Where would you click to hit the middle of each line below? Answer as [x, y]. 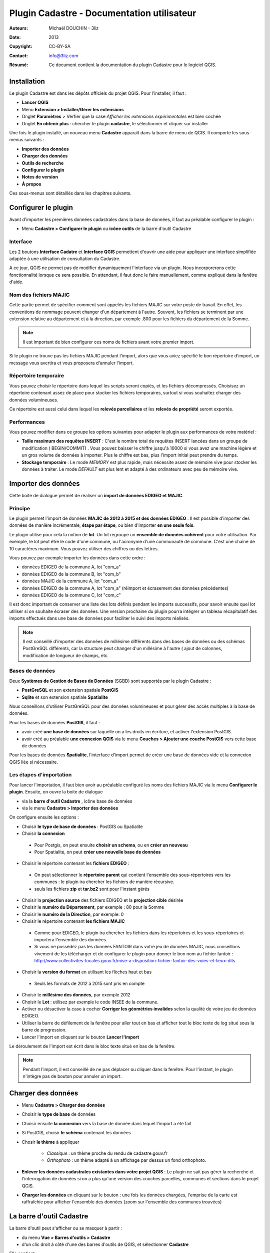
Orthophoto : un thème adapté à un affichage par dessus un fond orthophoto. [126, 1160]
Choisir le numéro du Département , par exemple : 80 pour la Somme [93, 907]
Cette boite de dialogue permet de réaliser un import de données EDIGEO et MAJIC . [96, 495]
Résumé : [19, 65]
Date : [15, 37]
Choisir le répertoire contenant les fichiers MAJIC [73, 921]
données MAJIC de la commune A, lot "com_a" [70, 581]
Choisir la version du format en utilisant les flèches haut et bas [87, 972]
